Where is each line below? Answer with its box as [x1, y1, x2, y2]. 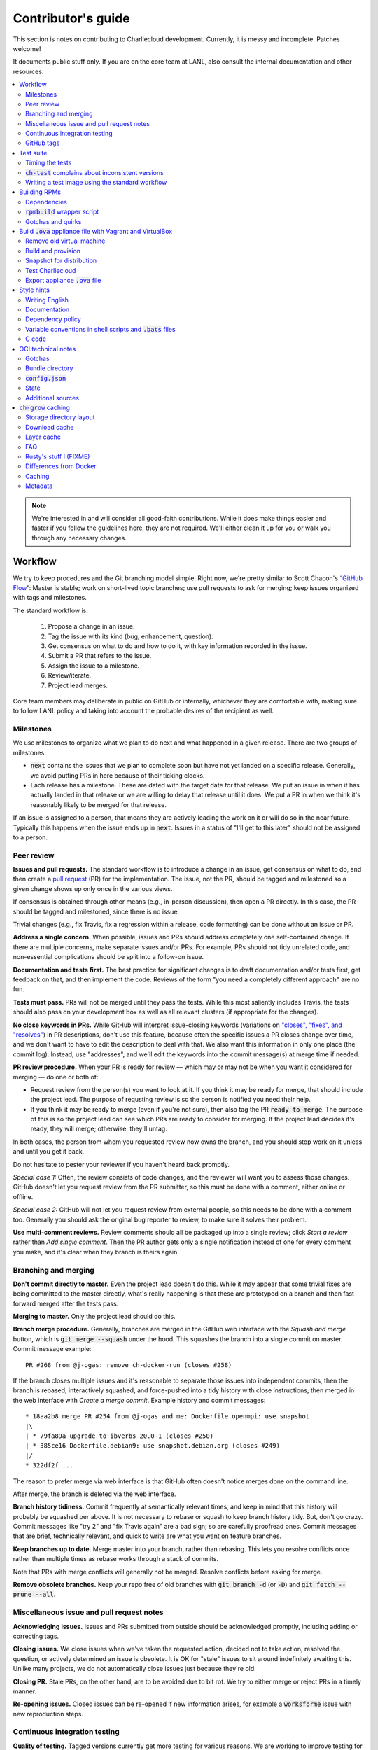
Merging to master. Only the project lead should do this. [13, 1312, 176, 1321]
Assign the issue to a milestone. [48, 661, 140, 670]
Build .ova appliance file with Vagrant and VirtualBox [19, 227, 173, 235]
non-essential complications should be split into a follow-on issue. [13, 953, 204, 961]
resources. [13, 67, 44, 76]
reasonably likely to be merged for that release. [30, 800, 167, 808]
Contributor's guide [13, 10, 130, 26]
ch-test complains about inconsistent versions [25, 168, 164, 176]
